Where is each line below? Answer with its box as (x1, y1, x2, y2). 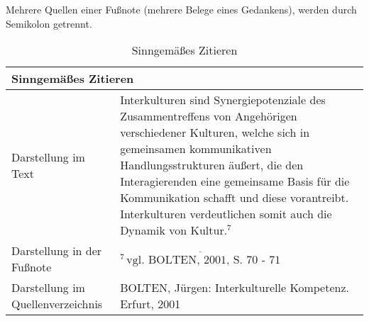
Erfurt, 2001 (120, 295, 181, 312)
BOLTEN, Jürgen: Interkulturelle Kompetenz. (120, 279, 349, 296)
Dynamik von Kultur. (120, 222, 228, 239)
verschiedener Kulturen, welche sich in (120, 124, 310, 141)
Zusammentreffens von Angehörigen (120, 108, 297, 125)
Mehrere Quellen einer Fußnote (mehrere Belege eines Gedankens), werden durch (6, 2, 357, 16)
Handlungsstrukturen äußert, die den (120, 157, 304, 174)
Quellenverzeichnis (11, 295, 103, 312)
